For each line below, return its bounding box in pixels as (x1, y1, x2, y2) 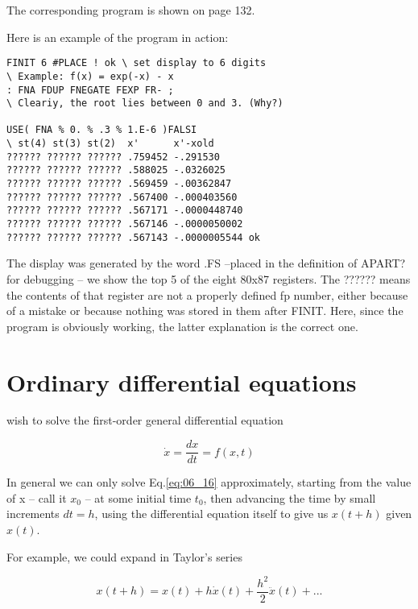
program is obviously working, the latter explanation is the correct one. (6, 317, 358, 334)
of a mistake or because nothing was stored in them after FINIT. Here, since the (6, 302, 404, 319)
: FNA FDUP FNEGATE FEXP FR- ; (6, 84, 174, 96)
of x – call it (6, 489, 67, 506)
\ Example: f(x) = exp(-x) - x (6, 70, 174, 82)
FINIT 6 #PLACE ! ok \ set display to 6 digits (6, 57, 267, 69)
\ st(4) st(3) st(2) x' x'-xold (6, 138, 214, 150)
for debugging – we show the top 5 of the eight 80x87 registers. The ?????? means (6, 270, 411, 287)
